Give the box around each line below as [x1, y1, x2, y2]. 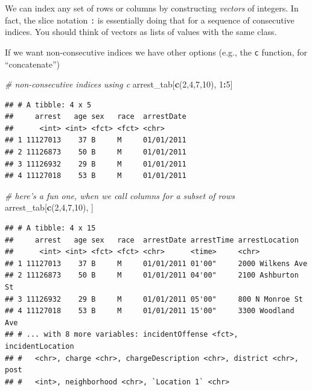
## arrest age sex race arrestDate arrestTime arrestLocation [5, 235, 299, 244]
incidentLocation [5, 342, 74, 351]
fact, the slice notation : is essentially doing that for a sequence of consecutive [5, 13, 294, 26]
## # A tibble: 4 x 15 [5, 224, 96, 233]
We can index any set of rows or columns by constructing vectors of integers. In [5, 2, 299, 14]
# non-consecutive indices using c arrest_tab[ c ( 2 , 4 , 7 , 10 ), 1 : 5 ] [5, 78, 233, 91]
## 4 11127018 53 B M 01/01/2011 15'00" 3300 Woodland [5, 307, 294, 316]
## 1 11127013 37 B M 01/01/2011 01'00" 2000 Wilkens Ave [5, 259, 308, 268]
